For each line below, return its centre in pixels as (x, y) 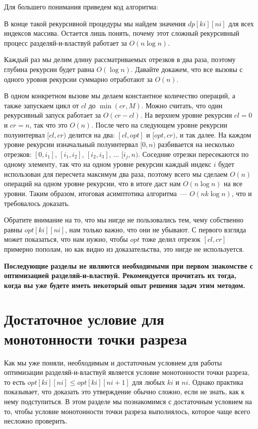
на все (233, 183)
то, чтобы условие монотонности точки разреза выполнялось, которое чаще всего (127, 411)
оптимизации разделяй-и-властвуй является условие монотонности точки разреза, (127, 372)
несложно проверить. (36, 421)
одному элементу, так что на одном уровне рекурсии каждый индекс (108, 164)
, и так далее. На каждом (213, 134)
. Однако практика (216, 382)
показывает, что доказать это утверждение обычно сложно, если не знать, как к (124, 392)
